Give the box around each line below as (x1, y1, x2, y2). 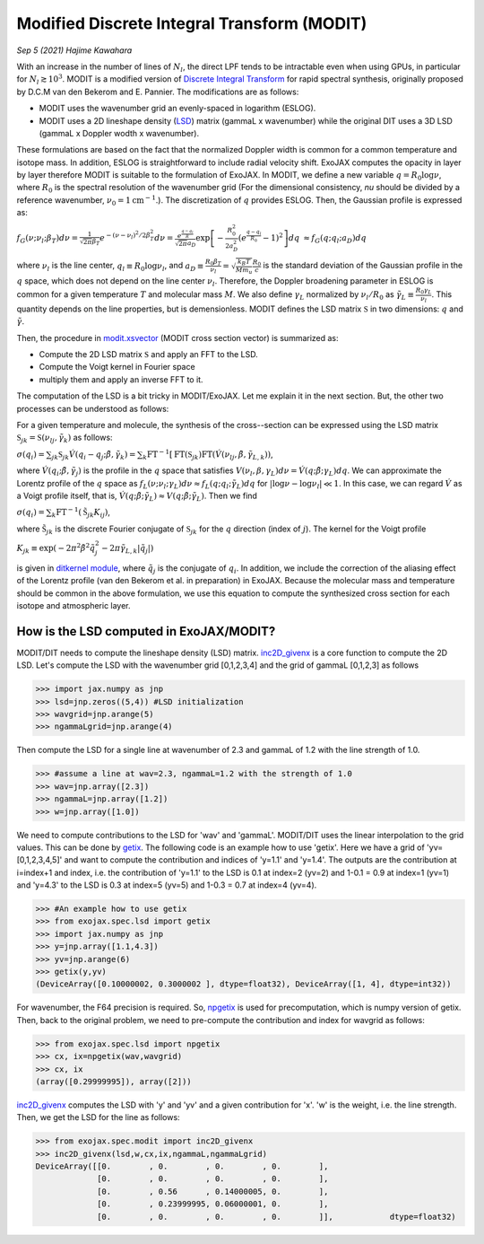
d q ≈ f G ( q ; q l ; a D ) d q (288, 233, 367, 245)
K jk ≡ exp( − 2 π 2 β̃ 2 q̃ (16, 541, 96, 556)
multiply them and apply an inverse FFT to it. (39, 373, 203, 385)
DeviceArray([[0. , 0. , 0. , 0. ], (35, 1161, 329, 1171)
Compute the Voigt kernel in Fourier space (39, 362, 196, 372)
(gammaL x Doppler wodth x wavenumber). (39, 127, 200, 138)
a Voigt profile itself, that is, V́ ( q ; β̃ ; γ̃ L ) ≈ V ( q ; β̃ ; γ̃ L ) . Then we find (16, 490, 257, 503)
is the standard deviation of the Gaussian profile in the (263, 260, 463, 271)
